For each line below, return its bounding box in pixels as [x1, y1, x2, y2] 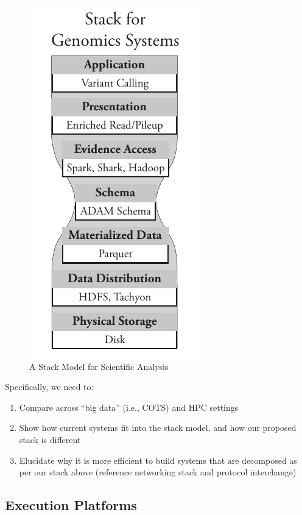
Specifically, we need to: [5, 380, 94, 393]
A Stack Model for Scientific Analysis [29, 360, 169, 372]
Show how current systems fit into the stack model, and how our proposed [19, 421, 297, 434]
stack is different [19, 433, 81, 446]
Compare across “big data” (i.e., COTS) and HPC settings [19, 400, 239, 413]
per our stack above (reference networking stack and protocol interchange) [19, 466, 297, 478]
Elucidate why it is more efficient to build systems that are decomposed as [19, 453, 297, 466]
